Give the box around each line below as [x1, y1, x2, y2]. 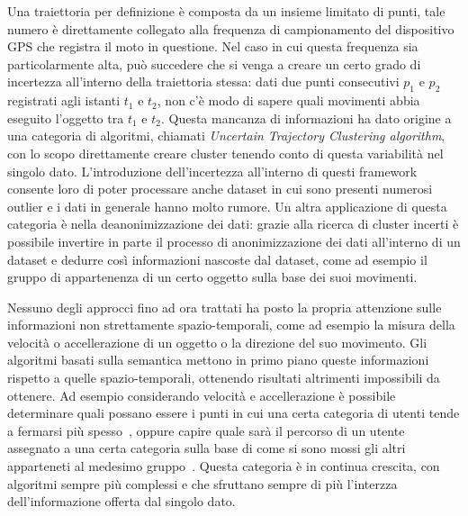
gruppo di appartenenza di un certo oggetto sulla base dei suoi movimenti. [7, 267, 418, 286]
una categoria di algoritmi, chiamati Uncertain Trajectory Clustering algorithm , [7, 126, 445, 145]
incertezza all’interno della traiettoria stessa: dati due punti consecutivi [7, 72, 400, 91]
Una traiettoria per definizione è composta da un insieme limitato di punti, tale [7, 2, 445, 20]
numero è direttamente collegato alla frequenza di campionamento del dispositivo [7, 19, 454, 38]
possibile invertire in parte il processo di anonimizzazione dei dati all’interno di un [7, 231, 461, 250]
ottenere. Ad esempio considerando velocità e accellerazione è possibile [7, 385, 396, 404]
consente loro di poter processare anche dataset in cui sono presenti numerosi [7, 179, 433, 198]
